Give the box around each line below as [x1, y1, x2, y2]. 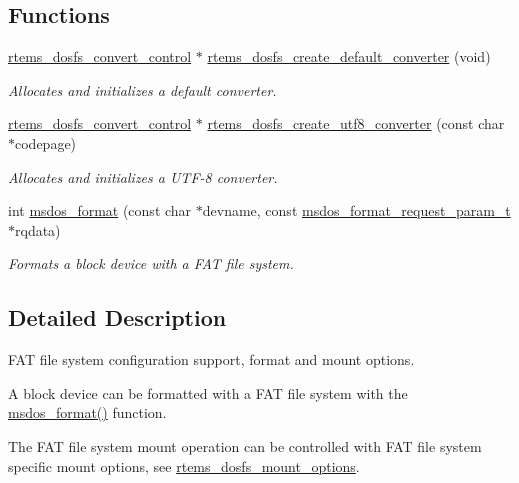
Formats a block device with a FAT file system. [8, 253, 294, 274]
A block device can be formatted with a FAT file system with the [8, 382, 408, 403]
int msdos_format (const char [8, 200, 192, 221]
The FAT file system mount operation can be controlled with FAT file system [8, 435, 482, 456]
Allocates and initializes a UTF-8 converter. [8, 166, 278, 187]
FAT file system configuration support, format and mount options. [8, 349, 415, 370]
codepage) [15, 132, 77, 153]
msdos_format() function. [8, 402, 167, 423]
